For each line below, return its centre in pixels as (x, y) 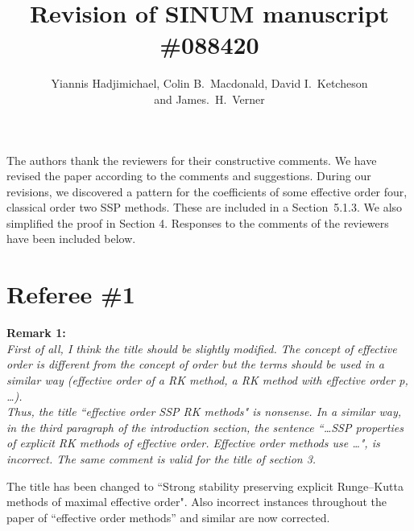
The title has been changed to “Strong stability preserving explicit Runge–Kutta (205, 486)
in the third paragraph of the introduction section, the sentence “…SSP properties (205, 427)
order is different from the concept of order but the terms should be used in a (195, 364)
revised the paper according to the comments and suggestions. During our (189, 176)
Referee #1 (71, 294)
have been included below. (71, 239)
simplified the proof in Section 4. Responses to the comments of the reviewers (198, 222)
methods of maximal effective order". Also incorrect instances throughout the (197, 502)
